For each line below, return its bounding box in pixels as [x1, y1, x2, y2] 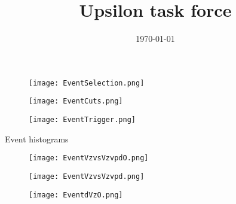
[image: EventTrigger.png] [29, 115, 136, 124]
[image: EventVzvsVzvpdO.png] [29, 154, 149, 163]
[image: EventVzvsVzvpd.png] [29, 172, 145, 181]
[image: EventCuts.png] [29, 97, 123, 106]
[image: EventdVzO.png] [29, 190, 123, 199]
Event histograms [5, 132, 69, 145]
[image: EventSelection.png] [29, 78, 145, 87]
